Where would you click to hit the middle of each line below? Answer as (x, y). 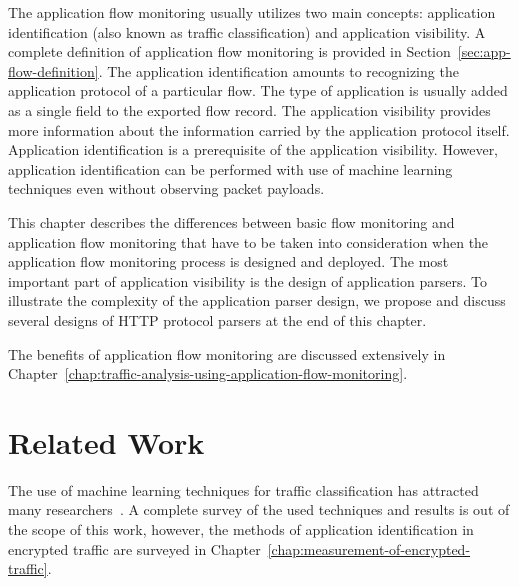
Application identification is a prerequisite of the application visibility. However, (253, 149)
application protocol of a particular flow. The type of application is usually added (258, 90)
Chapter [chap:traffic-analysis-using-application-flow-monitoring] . (208, 373)
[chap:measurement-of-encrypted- (369, 548)
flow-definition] (53, 70)
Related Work (106, 441)
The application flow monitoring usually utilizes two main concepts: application (252, 12)
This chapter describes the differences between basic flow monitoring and (231, 221)
